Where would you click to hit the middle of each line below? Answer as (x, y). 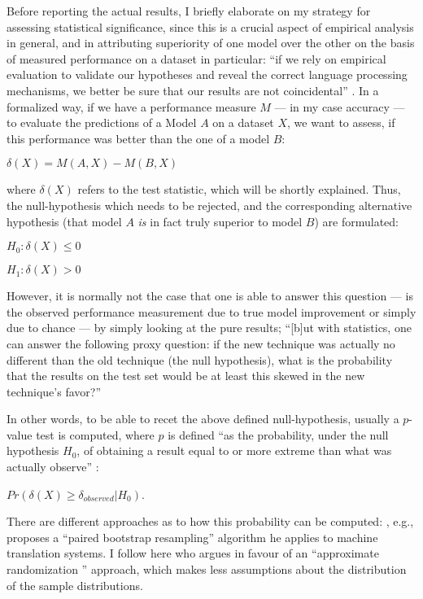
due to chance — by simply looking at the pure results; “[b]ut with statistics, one (209, 328)
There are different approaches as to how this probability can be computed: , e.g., (210, 521)
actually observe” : (53, 467)
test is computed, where (95, 434)
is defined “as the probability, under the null (278, 434)
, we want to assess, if (341, 122)
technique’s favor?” (54, 391)
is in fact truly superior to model (220, 221)
